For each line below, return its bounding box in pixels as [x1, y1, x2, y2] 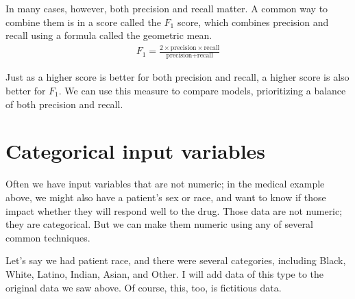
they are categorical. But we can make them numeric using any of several [5, 217, 313, 231]
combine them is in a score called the [5, 14, 161, 29]
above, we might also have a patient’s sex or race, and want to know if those [5, 190, 326, 204]
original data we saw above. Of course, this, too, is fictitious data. [5, 280, 282, 294]
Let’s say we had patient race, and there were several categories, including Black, [5, 253, 346, 268]
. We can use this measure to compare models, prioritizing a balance [58, 83, 346, 98]
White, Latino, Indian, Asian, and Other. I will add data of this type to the [5, 266, 324, 281]
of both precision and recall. [5, 96, 123, 111]
